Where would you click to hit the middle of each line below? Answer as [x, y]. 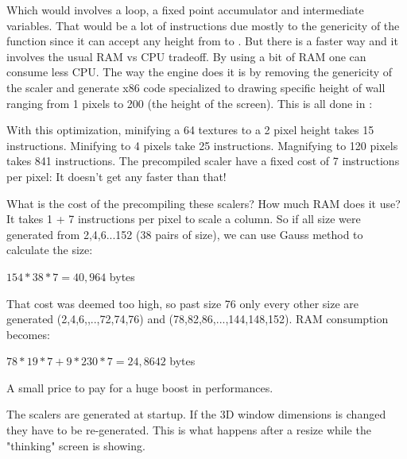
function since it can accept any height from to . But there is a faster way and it [202, 41]
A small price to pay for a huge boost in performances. [140, 387]
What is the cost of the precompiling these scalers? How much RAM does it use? [203, 203]
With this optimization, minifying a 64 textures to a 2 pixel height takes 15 [190, 130]
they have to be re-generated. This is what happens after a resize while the [189, 430]
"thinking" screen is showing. [76, 445]
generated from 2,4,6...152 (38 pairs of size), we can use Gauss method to [185, 234]
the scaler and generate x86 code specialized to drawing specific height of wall [196, 87]
